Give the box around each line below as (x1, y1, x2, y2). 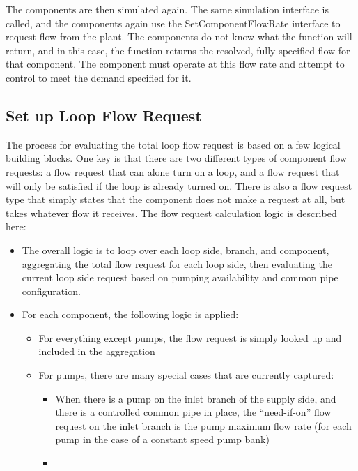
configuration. (22, 283, 81, 298)
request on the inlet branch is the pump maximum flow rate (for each (55, 418, 352, 433)
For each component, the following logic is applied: (22, 307, 239, 322)
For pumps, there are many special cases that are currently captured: (38, 368, 334, 382)
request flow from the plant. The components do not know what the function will (6, 29, 352, 44)
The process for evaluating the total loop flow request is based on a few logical (6, 137, 341, 151)
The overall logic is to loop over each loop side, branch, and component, (22, 242, 329, 257)
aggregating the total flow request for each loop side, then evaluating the (22, 256, 332, 271)
